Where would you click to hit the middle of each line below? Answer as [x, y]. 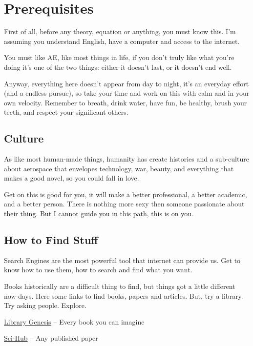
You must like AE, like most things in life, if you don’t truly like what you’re [119, 57]
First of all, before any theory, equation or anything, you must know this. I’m [120, 31]
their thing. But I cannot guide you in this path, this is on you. [99, 214]
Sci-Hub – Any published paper [51, 338]
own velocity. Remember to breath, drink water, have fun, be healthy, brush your [126, 102]
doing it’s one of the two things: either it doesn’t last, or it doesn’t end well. [118, 67]
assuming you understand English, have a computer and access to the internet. [122, 41]
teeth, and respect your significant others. [66, 112]
